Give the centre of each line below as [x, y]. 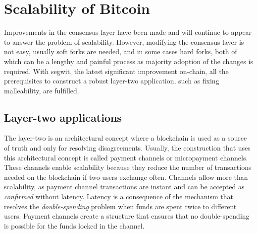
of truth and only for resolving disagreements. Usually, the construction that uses [127, 148]
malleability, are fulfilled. [42, 90]
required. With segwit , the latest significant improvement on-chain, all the [116, 71]
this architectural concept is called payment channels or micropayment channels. [126, 157]
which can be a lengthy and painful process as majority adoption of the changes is [128, 61]
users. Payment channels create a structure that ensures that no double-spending [127, 216]
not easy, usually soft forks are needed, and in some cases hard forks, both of [121, 51]
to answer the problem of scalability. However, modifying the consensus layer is [124, 41]
